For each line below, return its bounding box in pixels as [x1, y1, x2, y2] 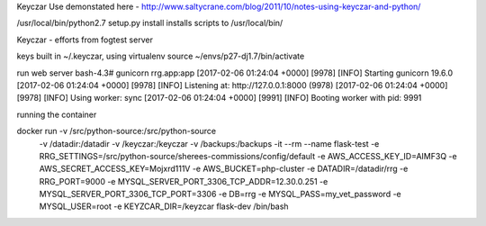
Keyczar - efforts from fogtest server [16, 34, 153, 45]
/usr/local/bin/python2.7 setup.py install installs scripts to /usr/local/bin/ [16, 18, 283, 29]
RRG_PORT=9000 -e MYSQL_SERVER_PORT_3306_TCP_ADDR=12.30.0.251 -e [39, 176, 328, 186]
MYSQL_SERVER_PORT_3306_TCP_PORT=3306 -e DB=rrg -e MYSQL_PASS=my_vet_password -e [39, 189, 401, 200]
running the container [16, 109, 97, 120]
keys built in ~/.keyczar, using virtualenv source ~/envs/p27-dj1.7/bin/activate [16, 50, 305, 62]
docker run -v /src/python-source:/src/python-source [16, 126, 216, 137]
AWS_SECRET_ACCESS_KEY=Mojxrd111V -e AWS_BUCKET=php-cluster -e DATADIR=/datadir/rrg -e [39, 163, 409, 175]
